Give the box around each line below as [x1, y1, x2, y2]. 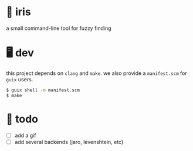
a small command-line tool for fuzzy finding [6, 25, 111, 32]
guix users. [6, 75, 33, 83]
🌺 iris [6, 5, 31, 19]
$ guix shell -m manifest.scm [6, 87, 80, 93]
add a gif [14, 132, 36, 139]
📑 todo [6, 112, 38, 125]
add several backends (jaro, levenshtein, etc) [14, 138, 124, 145]
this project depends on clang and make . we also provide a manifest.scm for [6, 70, 187, 77]
